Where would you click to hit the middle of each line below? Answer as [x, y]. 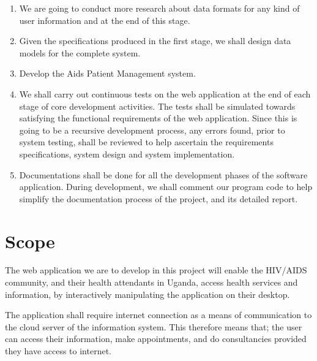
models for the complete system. [80, 52]
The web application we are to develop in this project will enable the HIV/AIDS [156, 270]
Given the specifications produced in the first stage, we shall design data [155, 41]
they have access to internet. [58, 351]
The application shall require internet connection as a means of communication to [158, 315]
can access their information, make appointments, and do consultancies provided [156, 339]
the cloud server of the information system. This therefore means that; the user [154, 326]
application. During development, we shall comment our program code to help [166, 187]
